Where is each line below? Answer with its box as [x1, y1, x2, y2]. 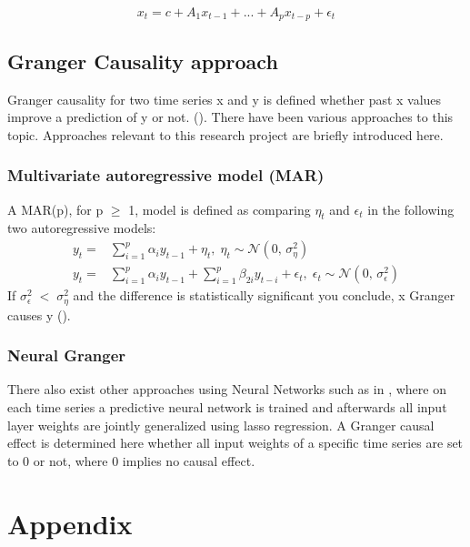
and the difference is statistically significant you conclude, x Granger [73, 286, 455, 305]
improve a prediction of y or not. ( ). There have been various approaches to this [7, 107, 454, 127]
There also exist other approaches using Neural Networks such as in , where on [7, 380, 446, 399]
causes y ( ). [7, 305, 71, 324]
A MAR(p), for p [7, 199, 104, 218]
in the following [367, 199, 455, 218]
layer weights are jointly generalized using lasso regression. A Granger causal [7, 415, 435, 434]
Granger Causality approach [7, 46, 278, 75]
